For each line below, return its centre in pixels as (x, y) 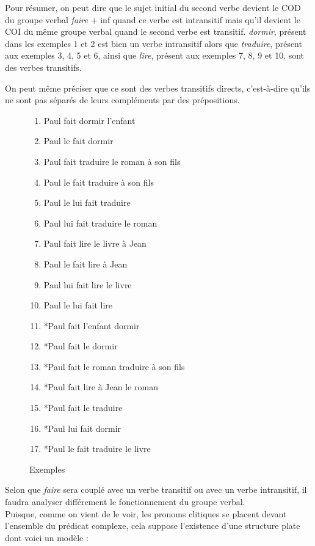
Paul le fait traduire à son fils (99, 182)
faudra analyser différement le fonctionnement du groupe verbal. (125, 502)
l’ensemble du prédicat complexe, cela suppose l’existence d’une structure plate (153, 526)
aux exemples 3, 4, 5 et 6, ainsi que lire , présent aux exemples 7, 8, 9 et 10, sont (155, 55)
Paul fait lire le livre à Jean (95, 243)
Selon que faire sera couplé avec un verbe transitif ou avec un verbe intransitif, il (156, 490)
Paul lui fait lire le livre (88, 284)
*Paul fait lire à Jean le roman (101, 387)
